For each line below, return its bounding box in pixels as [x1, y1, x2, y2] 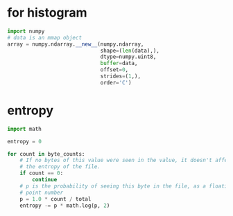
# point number [19, 189, 64, 196]
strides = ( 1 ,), [100, 73, 141, 80]
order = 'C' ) [100, 79, 132, 86]
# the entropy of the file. [19, 163, 101, 170]
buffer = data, [100, 60, 138, 67]
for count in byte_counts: [7, 150, 85, 157]
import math [7, 125, 42, 132]
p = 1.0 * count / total [19, 195, 92, 202]
